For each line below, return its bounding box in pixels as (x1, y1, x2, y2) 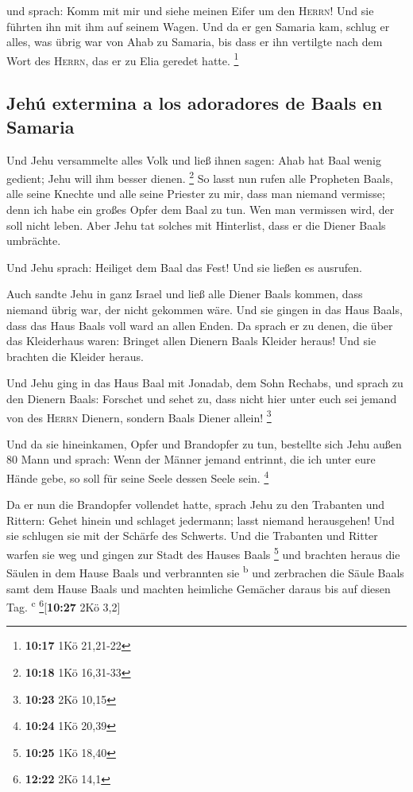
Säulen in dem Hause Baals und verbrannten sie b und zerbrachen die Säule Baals (6, 562, 404, 580)
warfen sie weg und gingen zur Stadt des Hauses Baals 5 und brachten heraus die (6, 544, 400, 562)
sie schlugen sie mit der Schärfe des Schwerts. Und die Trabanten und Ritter (6, 527, 378, 544)
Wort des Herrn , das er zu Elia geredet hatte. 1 (6, 49, 239, 68)
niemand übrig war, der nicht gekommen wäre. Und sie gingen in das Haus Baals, (6, 301, 403, 318)
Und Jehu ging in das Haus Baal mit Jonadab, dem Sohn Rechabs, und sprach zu (6, 375, 403, 391)
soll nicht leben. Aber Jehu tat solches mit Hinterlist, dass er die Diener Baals (6, 216, 386, 233)
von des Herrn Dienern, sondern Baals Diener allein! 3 (6, 406, 272, 425)
